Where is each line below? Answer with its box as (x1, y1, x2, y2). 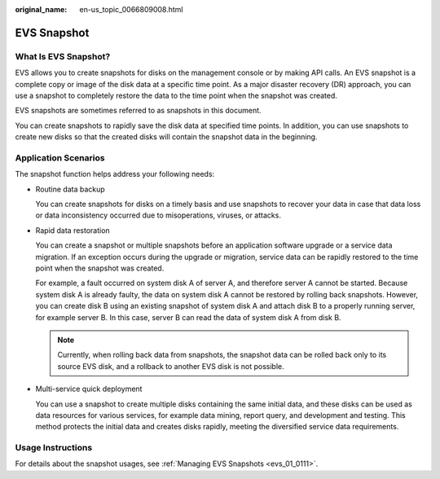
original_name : (15, 5, 68, 14)
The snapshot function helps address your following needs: (15, 169, 215, 179)
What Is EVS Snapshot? (15, 51, 111, 62)
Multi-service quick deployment (35, 384, 143, 394)
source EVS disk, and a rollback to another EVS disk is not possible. (57, 361, 284, 371)
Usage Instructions (15, 442, 93, 454)
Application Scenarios (15, 152, 105, 163)
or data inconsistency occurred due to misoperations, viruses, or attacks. (35, 210, 281, 220)
